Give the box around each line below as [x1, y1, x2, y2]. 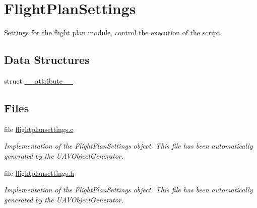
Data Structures [4, 52, 90, 67]
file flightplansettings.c [4, 123, 74, 134]
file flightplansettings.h [4, 167, 75, 178]
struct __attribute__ [4, 75, 74, 86]
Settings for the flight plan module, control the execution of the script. [4, 27, 222, 38]
